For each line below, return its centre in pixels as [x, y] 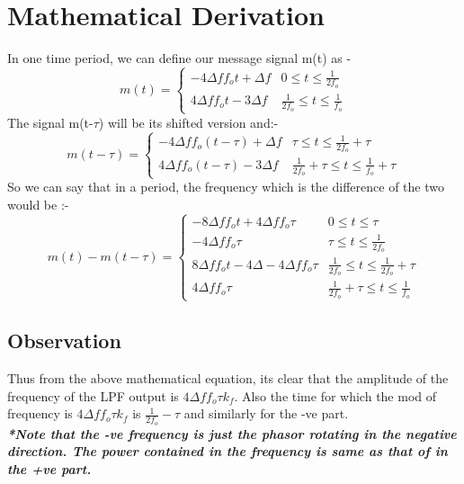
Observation [64, 341]
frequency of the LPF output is [93, 395]
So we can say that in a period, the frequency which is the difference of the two [226, 187]
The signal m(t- [50, 122]
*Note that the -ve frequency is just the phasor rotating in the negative [232, 433]
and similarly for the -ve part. [266, 413]
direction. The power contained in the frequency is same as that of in [228, 451]
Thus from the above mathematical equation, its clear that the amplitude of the [228, 378]
